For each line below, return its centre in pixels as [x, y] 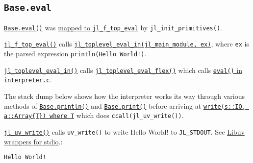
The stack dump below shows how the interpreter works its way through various [125, 96]
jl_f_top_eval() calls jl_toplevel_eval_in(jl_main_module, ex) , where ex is [126, 44]
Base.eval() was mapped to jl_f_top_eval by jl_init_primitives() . [113, 27]
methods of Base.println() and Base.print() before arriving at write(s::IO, [125, 105]
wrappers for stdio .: [33, 141]
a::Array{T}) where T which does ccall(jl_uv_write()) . [94, 115]
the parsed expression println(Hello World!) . [75, 54]
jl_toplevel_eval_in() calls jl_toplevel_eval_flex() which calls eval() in [123, 70]
